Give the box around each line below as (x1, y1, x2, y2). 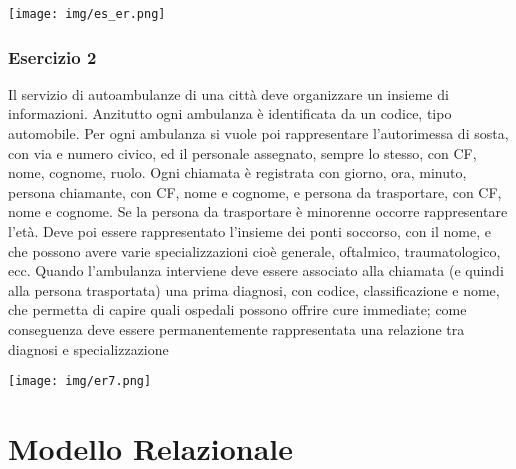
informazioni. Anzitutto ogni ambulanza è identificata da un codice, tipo (8, 103, 452, 124)
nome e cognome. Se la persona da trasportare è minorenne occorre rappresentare (8, 201, 508, 222)
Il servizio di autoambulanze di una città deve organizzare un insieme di (8, 83, 449, 104)
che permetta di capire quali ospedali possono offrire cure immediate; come (8, 299, 467, 320)
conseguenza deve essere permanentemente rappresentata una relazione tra (8, 319, 465, 339)
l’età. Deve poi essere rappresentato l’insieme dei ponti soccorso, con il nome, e (8, 221, 491, 242)
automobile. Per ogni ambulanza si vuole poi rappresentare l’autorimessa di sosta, (8, 123, 509, 144)
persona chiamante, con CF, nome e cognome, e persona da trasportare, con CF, (8, 181, 502, 202)
